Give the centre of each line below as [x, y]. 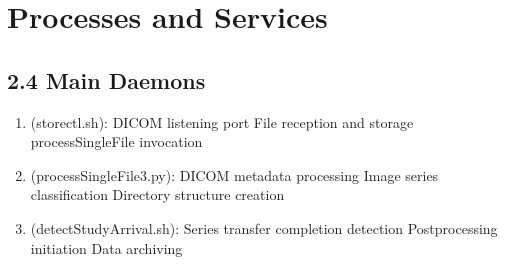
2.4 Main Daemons [106, 79]
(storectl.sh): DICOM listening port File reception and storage [222, 121]
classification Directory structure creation [157, 194]
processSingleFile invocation [116, 141]
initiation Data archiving [106, 247]
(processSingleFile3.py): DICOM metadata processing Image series [234, 174]
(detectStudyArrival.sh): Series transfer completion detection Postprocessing [264, 227]
